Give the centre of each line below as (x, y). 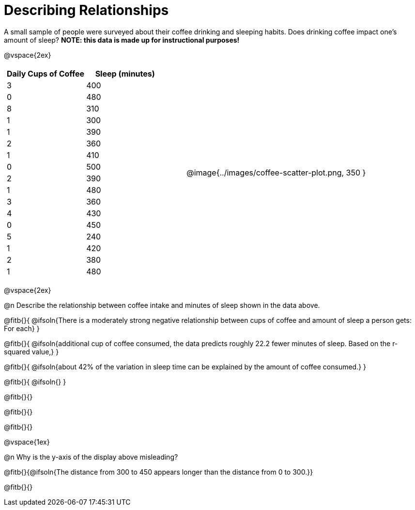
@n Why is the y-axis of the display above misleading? (91, 457)
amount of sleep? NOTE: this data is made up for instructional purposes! (122, 40)
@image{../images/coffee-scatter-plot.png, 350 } (276, 172)
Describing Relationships (86, 10)
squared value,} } (31, 351)
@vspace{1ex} (27, 442)
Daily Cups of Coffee (46, 73)
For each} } (22, 328)
